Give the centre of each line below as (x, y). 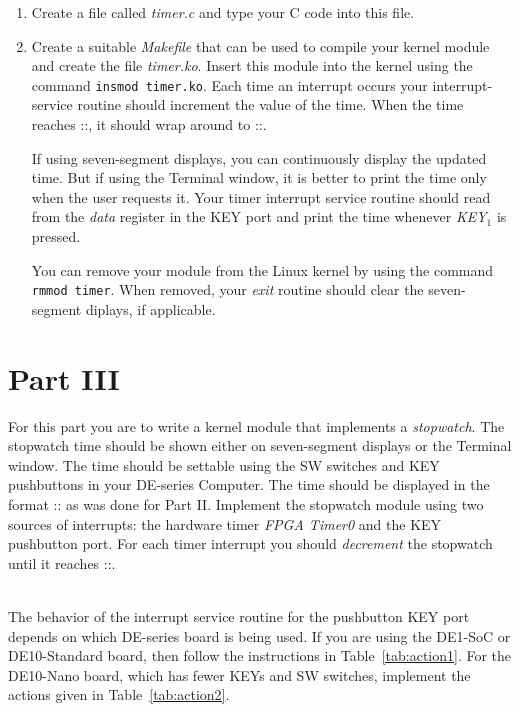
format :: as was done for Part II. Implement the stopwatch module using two (246, 503)
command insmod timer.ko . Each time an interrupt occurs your (229, 84)
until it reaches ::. (62, 562)
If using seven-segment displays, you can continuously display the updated (259, 157)
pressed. (56, 236)
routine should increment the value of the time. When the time (270, 104)
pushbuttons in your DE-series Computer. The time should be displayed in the (249, 484)
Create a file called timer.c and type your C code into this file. (223, 12)
